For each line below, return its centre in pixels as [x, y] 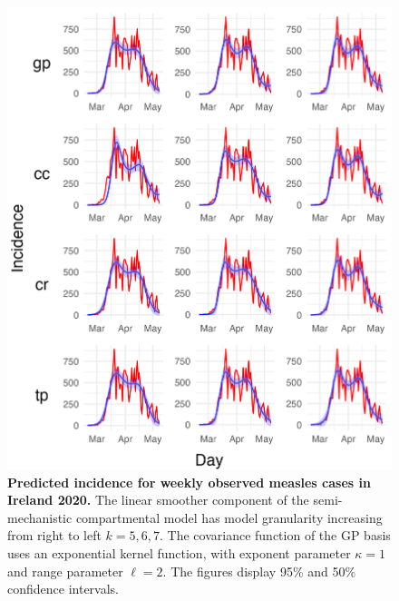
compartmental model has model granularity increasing [229, 517]
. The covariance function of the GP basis [275, 535]
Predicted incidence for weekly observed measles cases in [189, 482]
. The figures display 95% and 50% [259, 571]
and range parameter [65, 571]
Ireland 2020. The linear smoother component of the [158, 500]
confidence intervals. [63, 589]
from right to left [54, 535]
